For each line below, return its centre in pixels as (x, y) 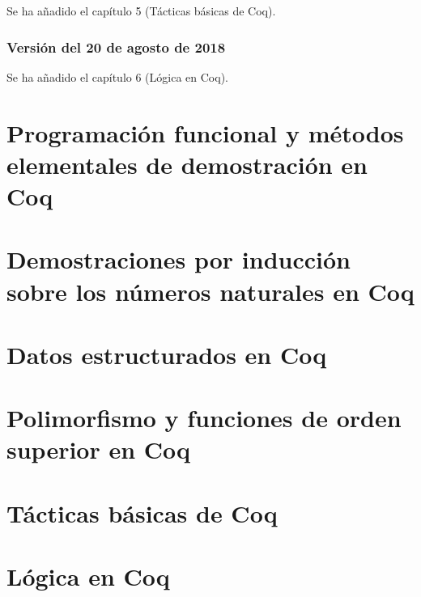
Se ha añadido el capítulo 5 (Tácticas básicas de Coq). (141, 11)
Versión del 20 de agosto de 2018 (116, 47)
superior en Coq (99, 449)
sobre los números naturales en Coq (210, 291)
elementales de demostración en (187, 164)
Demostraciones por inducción (179, 259)
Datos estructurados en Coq (167, 354)
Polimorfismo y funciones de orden (204, 418)
